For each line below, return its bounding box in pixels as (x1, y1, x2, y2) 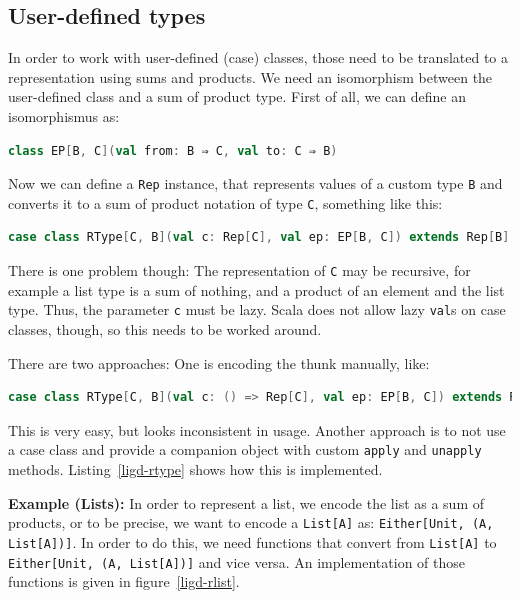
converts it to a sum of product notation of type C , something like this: (8, 192, 443, 213)
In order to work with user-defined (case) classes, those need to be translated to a (8, 47, 509, 68)
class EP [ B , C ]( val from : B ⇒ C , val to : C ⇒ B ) (8, 143, 338, 158)
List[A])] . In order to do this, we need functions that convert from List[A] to (8, 531, 497, 552)
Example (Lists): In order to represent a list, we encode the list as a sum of (8, 492, 484, 513)
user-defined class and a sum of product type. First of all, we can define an (8, 86, 467, 107)
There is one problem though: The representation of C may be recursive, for (8, 260, 471, 281)
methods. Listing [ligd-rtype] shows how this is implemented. (8, 459, 383, 480)
